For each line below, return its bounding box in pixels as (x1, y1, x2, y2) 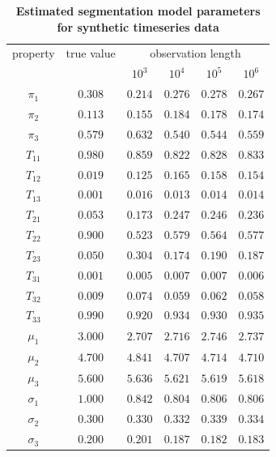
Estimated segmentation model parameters (15, 2, 261, 19)
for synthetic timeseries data (57, 18, 219, 35)
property (12, 45, 55, 62)
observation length (150, 45, 241, 62)
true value (66, 45, 116, 62)
